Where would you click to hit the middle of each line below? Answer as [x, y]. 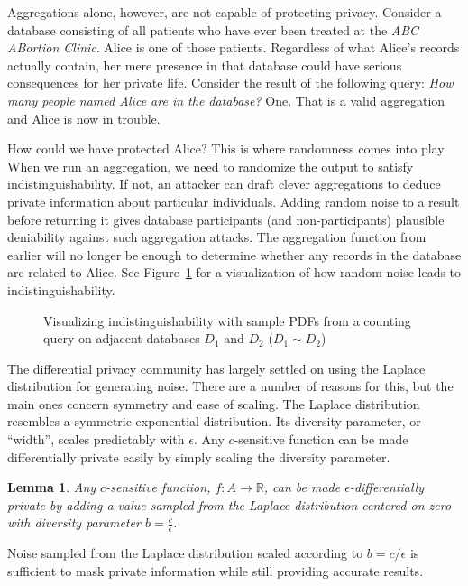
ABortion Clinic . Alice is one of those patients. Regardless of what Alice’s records [234, 47]
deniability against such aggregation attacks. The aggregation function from [217, 237]
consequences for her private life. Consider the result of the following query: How [230, 83]
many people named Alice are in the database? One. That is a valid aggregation [226, 100]
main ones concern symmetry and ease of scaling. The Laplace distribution [214, 403]
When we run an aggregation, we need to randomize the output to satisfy [211, 166]
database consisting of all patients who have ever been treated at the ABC [213, 29]
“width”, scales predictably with [96, 439]
